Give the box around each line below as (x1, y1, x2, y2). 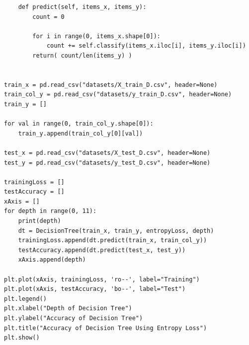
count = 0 (32, 13, 65, 20)
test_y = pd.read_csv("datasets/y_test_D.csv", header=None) (4, 159, 211, 166)
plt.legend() (4, 295, 47, 302)
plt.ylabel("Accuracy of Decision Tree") (4, 315, 143, 322)
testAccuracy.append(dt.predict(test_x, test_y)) (18, 246, 186, 254)
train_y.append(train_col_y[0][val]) (18, 130, 143, 137)
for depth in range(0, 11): (4, 207, 97, 215)
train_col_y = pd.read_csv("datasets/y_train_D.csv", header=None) (4, 91, 232, 98)
